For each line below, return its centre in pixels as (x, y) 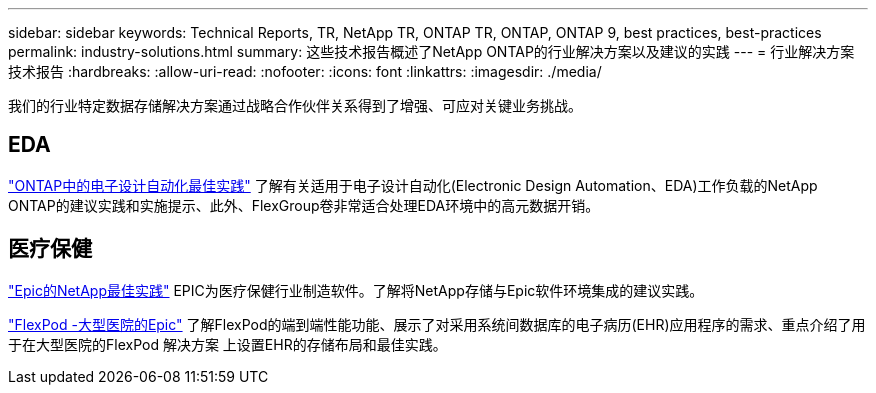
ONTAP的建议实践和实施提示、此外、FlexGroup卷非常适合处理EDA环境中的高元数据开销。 (304, 205)
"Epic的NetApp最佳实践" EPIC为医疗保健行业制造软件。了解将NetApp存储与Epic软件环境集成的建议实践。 (356, 290)
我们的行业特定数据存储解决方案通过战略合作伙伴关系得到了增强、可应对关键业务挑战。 (295, 105)
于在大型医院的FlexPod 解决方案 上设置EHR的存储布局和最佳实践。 (227, 344)
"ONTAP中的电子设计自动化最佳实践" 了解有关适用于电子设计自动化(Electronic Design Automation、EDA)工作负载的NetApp (413, 185)
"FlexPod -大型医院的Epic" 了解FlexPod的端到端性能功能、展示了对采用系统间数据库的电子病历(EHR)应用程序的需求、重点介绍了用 (437, 324)
